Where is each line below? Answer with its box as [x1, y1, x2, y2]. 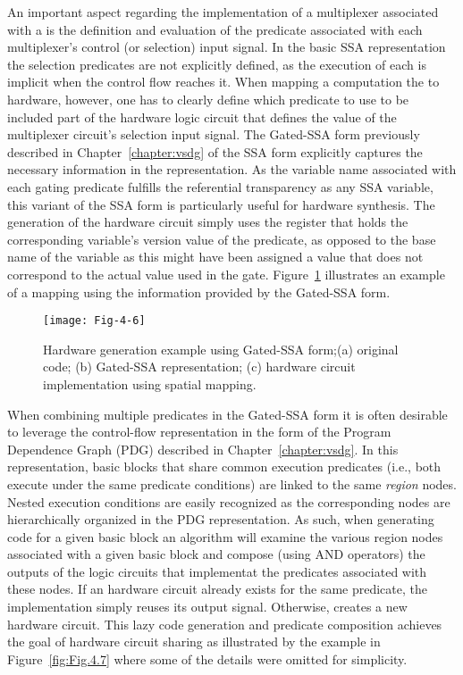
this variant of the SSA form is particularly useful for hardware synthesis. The [7, 195, 435, 213]
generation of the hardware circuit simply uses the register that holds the [7, 212, 408, 231]
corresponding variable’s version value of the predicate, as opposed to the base [7, 229, 436, 248]
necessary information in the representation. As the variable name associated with [7, 160, 457, 179]
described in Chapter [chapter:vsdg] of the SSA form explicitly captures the [7, 142, 423, 161]
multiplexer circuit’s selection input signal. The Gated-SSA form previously [7, 125, 420, 144]
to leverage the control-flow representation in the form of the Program [7, 422, 391, 441]
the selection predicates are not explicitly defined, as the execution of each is [7, 54, 426, 73]
